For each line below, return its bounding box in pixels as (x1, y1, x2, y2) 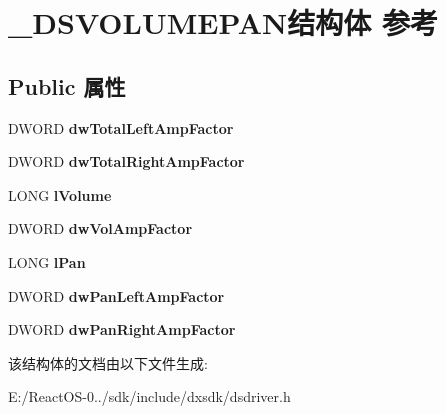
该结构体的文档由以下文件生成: (8, 352, 208, 373)
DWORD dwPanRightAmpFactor (8, 319, 236, 340)
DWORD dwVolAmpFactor (8, 218, 193, 239)
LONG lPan (8, 251, 86, 272)
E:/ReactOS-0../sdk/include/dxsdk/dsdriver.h (8, 386, 291, 407)
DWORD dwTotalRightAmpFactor (8, 151, 245, 172)
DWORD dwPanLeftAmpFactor (8, 285, 225, 306)
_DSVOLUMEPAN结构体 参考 (8, 2, 439, 43)
